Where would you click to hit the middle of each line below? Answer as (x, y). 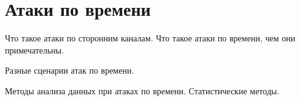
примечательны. (35, 50)
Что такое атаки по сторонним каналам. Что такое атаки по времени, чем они (150, 38)
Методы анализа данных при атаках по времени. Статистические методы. (142, 90)
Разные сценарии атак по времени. (70, 70)
